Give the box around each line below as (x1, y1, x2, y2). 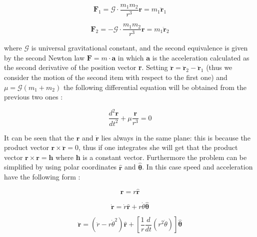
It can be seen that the (4, 132, 74, 142)
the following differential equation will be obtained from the (63, 81, 246, 92)
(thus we (206, 62, 232, 72)
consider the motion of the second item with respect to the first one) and (4, 71, 227, 82)
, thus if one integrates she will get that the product (78, 142, 238, 152)
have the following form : (4, 171, 80, 182)
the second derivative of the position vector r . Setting (4, 62, 168, 72)
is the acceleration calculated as (152, 52, 249, 62)
